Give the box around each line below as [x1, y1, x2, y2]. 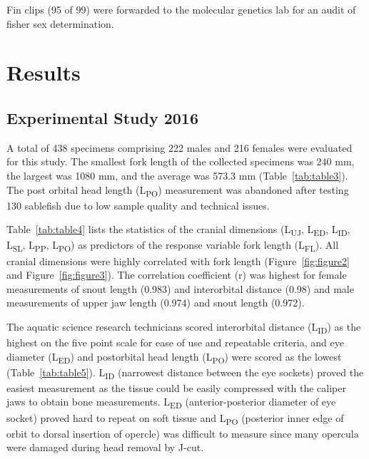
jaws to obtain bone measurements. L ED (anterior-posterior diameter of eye [6, 394, 336, 411]
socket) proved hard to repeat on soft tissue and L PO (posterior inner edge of [6, 410, 344, 427]
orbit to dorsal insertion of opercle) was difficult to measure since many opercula [6, 426, 359, 440]
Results [6, 58, 81, 87]
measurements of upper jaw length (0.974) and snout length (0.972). [6, 295, 305, 310]
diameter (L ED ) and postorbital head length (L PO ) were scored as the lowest [6, 349, 342, 366]
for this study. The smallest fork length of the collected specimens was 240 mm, [6, 154, 355, 169]
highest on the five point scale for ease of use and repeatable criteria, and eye [6, 335, 344, 350]
